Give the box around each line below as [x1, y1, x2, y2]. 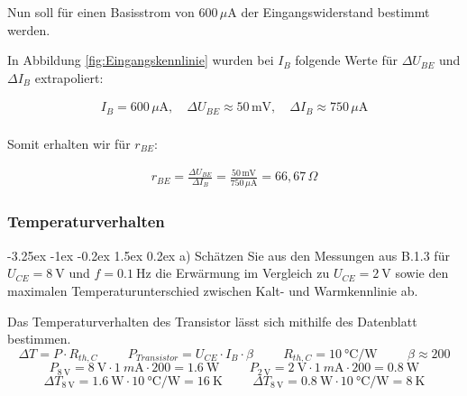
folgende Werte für [295, 51, 398, 69]
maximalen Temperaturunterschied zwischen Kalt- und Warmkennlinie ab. [7, 281, 418, 299]
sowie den [395, 263, 449, 282]
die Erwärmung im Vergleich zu [155, 263, 330, 282]
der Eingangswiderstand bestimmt [241, 3, 430, 21]
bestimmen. [7, 329, 71, 348]
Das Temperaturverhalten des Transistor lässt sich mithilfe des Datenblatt [7, 311, 417, 330]
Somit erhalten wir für [7, 134, 131, 152]
